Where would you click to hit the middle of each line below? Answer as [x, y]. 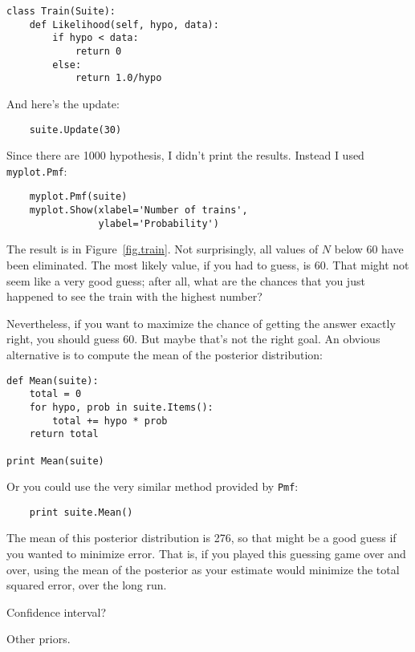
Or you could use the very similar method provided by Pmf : [153, 486]
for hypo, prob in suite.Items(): [121, 407]
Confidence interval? [57, 612]
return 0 [98, 51]
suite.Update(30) [75, 130]
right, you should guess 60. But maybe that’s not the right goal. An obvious [193, 339]
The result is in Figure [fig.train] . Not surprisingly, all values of [163, 249]
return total [64, 434]
